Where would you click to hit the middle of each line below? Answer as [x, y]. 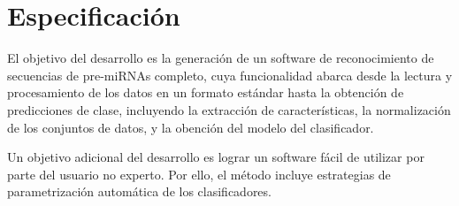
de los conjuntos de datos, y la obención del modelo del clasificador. [191, 127]
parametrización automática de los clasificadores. [139, 191]
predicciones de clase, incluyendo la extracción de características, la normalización [229, 109]
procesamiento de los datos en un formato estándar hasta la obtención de [206, 92]
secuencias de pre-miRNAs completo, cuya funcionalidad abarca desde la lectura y [230, 75]
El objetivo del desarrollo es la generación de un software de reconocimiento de [221, 58]
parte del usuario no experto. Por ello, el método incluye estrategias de [199, 174]
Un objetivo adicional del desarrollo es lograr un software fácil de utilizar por [216, 157]
